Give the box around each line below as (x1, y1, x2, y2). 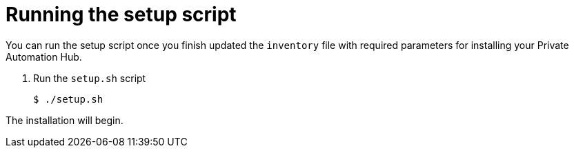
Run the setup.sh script (33, 72, 146, 84)
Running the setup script (6, 3, 237, 26)
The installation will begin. (6, 114, 123, 126)
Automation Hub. (6, 50, 82, 63)
